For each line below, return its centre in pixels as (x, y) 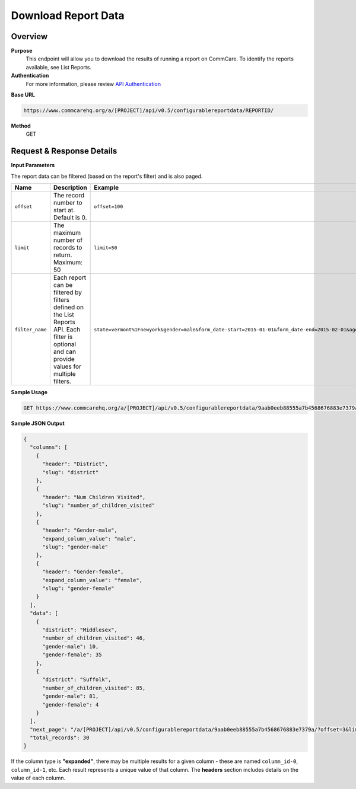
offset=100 (109, 207)
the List (64, 315)
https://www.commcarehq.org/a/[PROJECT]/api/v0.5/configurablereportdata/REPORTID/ (149, 111)
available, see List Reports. (59, 67)
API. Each (67, 330)
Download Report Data (68, 15)
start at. (64, 210)
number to (68, 203)
